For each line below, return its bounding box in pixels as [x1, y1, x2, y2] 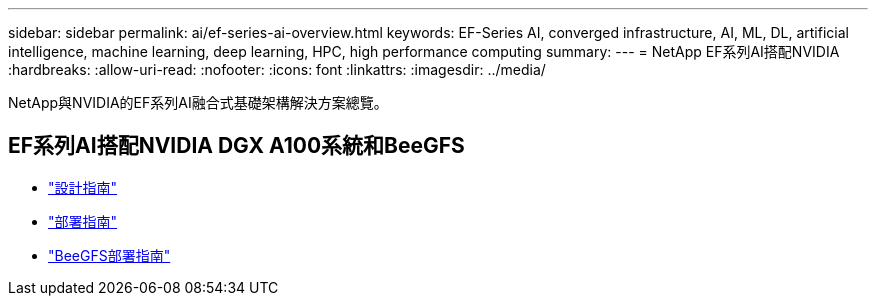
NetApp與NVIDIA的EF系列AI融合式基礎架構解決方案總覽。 [8, 94, 388, 111]
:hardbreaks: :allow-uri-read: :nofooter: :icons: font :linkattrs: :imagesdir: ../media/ [8, 61, 546, 78]
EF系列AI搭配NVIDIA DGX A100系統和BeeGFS [8, 133, 465, 159]
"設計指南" [48, 178, 118, 196]
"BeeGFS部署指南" [48, 246, 171, 264]
